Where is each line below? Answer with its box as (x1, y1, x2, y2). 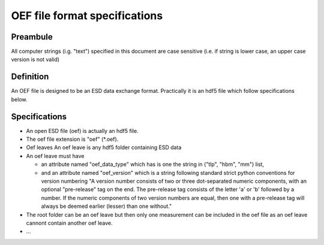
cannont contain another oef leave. (26, 219, 113, 226)
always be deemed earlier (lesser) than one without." (41, 202, 172, 210)
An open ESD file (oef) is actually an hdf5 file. (26, 127, 139, 134)
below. (11, 96, 28, 103)
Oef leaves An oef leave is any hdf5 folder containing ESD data (26, 144, 182, 151)
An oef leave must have (26, 152, 85, 159)
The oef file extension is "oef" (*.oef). (26, 135, 119, 143)
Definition (11, 72, 49, 82)
